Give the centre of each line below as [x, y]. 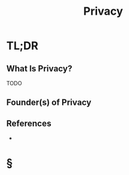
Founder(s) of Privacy [49, 103]
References [29, 123]
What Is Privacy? [39, 68]
